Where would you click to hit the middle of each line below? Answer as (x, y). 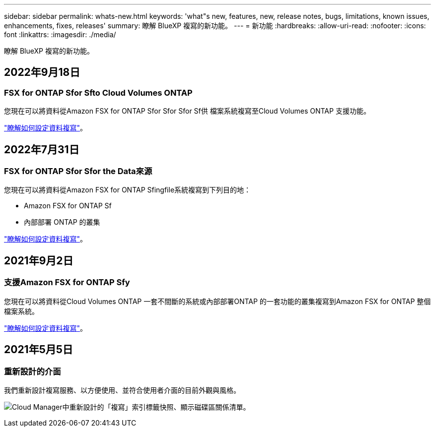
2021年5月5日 (38, 350)
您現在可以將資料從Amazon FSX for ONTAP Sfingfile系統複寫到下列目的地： (128, 190)
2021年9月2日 (39, 260)
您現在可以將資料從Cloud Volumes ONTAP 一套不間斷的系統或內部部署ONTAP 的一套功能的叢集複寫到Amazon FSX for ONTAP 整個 (217, 301)
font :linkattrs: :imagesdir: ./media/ (60, 34)
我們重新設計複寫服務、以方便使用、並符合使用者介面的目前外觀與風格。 (122, 390)
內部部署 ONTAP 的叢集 (62, 222)
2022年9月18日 (42, 72)
